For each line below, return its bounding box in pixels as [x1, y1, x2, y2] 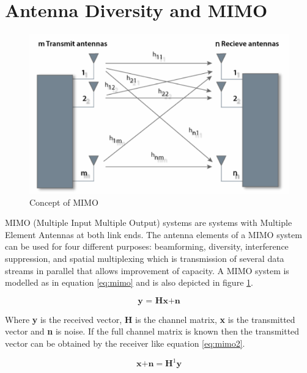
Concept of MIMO [29, 195, 98, 208]
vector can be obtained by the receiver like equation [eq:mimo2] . [5, 336, 245, 349]
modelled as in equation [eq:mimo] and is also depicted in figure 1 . [5, 276, 253, 289]
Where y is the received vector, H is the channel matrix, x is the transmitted [5, 313, 295, 325]
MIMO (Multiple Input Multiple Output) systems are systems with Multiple [5, 216, 292, 229]
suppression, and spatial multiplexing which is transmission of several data [5, 252, 284, 264]
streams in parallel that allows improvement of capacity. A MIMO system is [5, 264, 289, 277]
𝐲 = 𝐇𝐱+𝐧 [138, 296, 180, 305]
